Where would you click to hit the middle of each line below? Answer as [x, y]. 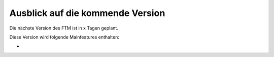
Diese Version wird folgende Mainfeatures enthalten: [64, 37]
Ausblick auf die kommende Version [87, 13]
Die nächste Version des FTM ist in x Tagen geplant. [64, 28]
